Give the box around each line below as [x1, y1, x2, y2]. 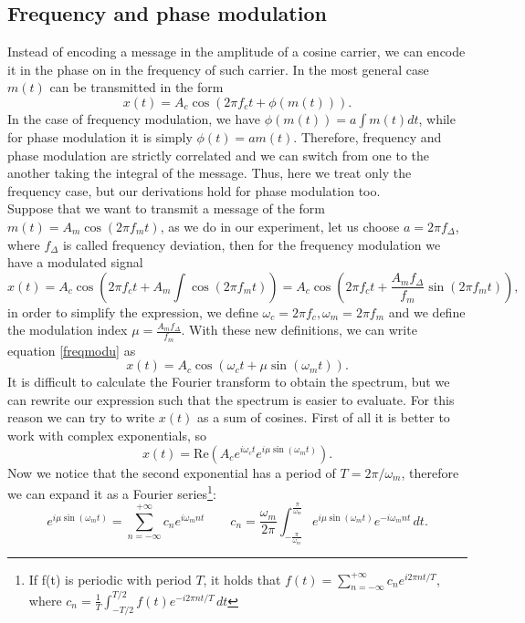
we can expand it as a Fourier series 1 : [7, 482, 216, 503]
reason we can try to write [7, 408, 155, 427]
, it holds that [203, 569, 281, 588]
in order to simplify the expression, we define [7, 302, 258, 321]
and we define [388, 302, 466, 321]
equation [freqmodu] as [7, 340, 136, 359]
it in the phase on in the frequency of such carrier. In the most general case [7, 59, 429, 78]
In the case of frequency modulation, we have [7, 109, 260, 128]
